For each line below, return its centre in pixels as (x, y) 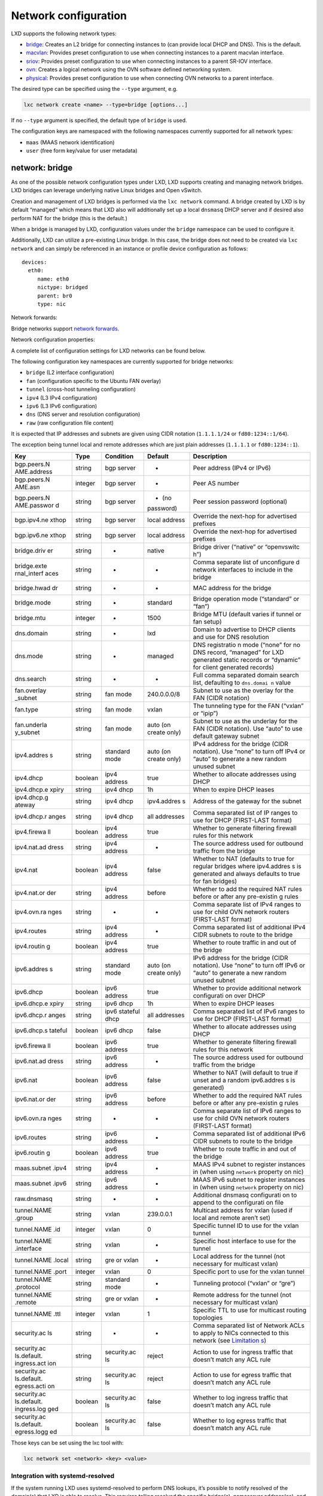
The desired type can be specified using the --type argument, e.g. (94, 89)
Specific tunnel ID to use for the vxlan (246, 1226)
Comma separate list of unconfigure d (246, 562)
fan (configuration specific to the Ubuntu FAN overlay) (94, 381)
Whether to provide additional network (247, 988)
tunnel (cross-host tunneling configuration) (81, 390)
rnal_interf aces (37, 573)
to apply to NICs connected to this (241, 1333)
